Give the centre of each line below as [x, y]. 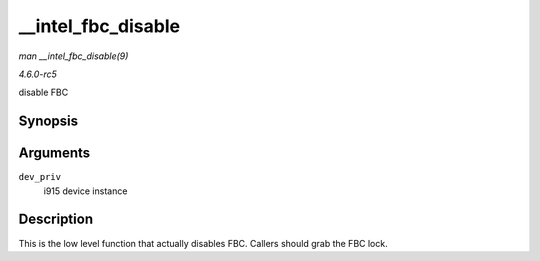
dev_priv [40, 177]
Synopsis [48, 121]
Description [56, 219]
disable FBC [43, 92]
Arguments [54, 153]
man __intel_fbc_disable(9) [73, 56]
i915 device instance [85, 191]
